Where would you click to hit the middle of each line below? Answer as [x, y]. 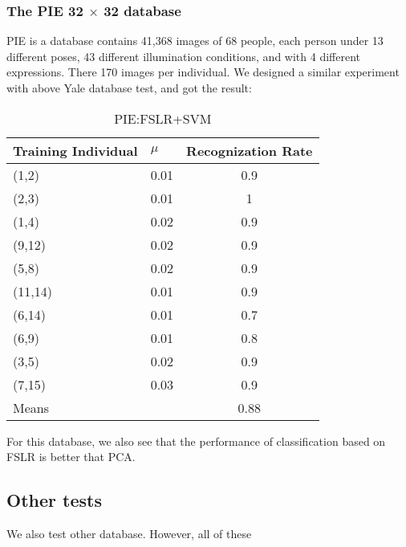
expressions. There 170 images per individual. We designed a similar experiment [203, 72]
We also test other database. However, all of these [129, 533]
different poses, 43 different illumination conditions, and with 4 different [183, 56]
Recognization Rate [250, 150]
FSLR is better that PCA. [71, 457]
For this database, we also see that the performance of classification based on [196, 441]
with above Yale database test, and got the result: [129, 88]
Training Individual [75, 150]
